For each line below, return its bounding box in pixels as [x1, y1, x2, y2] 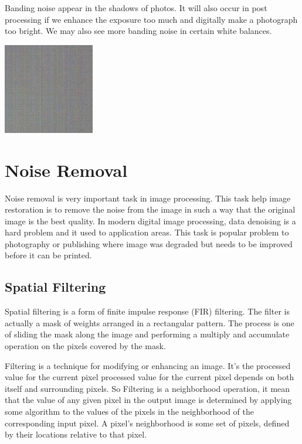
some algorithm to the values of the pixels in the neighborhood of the [5, 405, 254, 418]
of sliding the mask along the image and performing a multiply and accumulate [5, 328, 290, 340]
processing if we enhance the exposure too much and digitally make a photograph [5, 13, 298, 25]
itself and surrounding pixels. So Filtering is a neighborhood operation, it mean [5, 382, 290, 394]
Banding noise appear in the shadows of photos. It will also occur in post [5, 2, 267, 13]
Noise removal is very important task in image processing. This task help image [5, 192, 291, 204]
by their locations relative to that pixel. [5, 428, 147, 440]
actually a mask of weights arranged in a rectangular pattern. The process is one [5, 316, 294, 329]
